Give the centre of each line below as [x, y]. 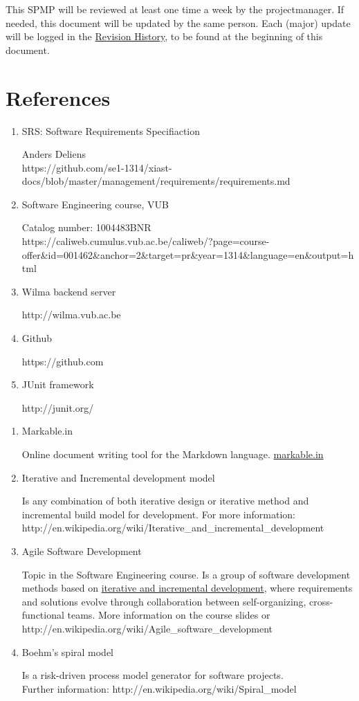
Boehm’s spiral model [68, 652]
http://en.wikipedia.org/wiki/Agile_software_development [147, 628]
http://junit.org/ [58, 407]
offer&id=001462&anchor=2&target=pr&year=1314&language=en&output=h [188, 254]
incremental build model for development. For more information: [158, 514]
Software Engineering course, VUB [95, 204]
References [58, 97]
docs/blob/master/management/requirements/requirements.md [156, 181]
